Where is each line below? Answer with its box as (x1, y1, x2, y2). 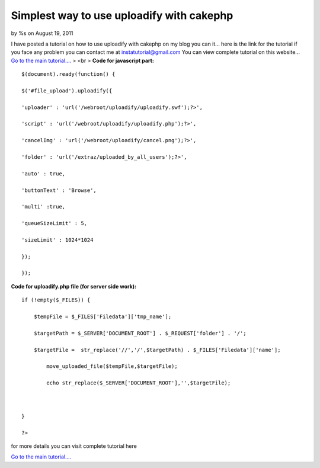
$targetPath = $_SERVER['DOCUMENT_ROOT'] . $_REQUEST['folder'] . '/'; (33, 329, 247, 336)
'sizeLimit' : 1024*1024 (21, 236, 94, 243)
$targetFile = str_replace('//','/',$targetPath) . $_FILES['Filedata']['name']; (33, 347, 281, 353)
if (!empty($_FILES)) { (21, 297, 91, 303)
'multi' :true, (21, 203, 66, 210)
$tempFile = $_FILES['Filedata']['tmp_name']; (33, 313, 172, 320)
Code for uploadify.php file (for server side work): (11, 283, 137, 290)
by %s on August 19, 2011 (11, 30, 73, 37)
